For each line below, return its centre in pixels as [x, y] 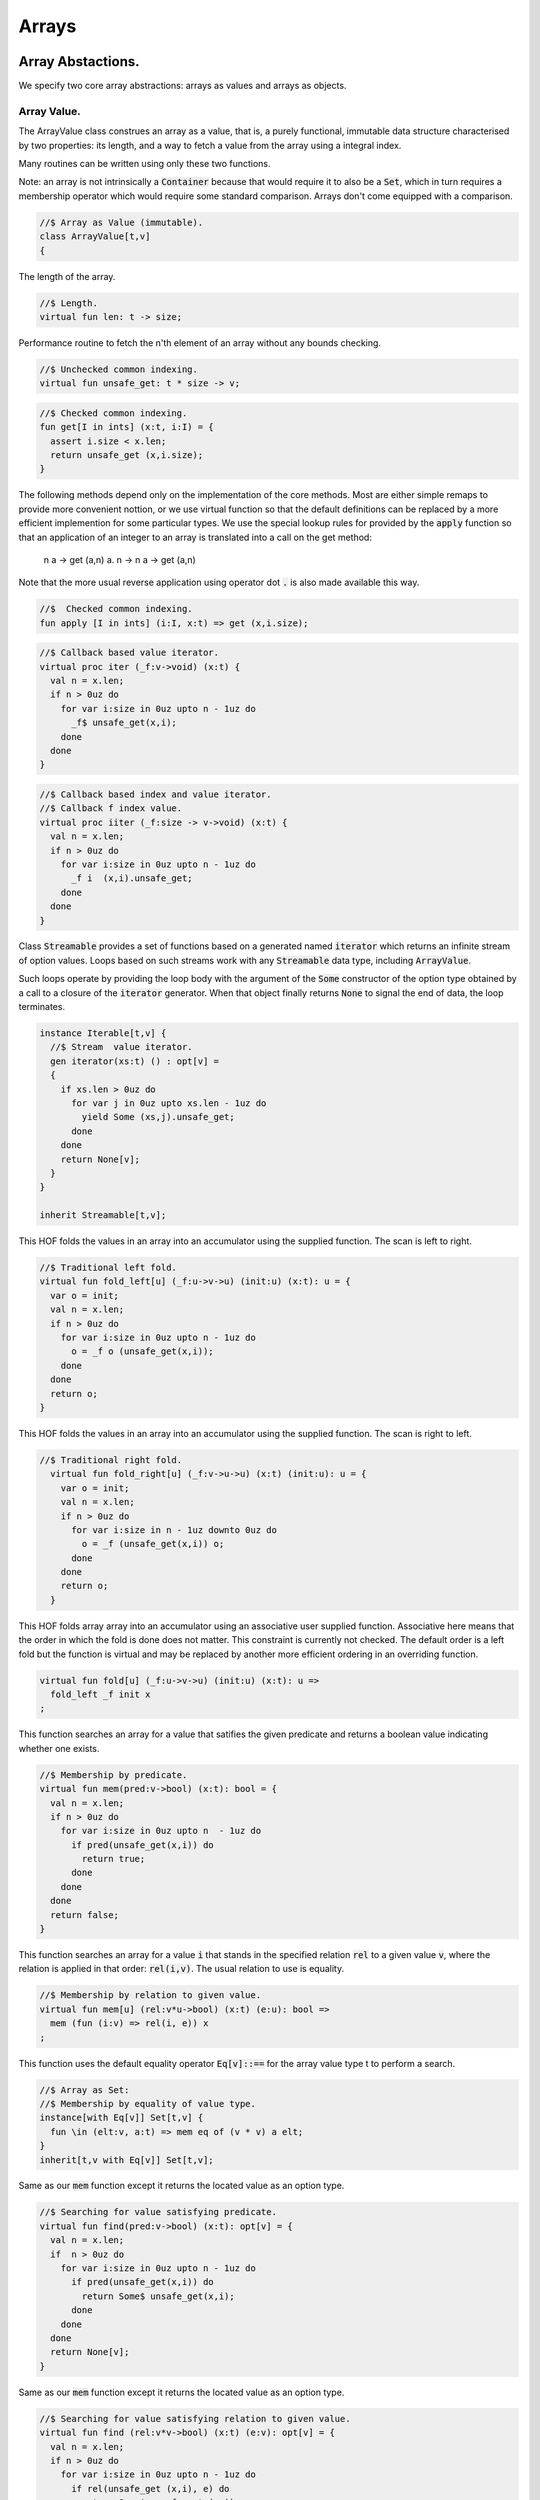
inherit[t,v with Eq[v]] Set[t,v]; [126, 2159]
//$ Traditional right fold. [111, 1459]
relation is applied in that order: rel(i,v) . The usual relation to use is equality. [181, 1969]
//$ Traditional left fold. [108, 1268]
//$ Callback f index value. [111, 808]
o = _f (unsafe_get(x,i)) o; [153, 1544]
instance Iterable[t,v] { [103, 1033]
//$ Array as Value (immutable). [121, 222]
